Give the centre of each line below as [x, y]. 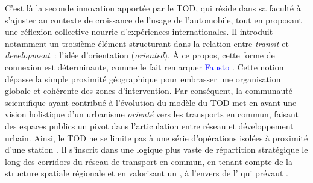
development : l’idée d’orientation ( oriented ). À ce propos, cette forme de [140, 55]
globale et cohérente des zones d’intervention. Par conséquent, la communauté [149, 91]
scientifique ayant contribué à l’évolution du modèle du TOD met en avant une [151, 102]
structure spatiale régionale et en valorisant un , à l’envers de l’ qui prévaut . [147, 173]
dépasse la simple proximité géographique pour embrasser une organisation [143, 79]
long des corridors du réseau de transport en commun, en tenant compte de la [149, 161]
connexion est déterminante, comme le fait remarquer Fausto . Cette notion [144, 67]
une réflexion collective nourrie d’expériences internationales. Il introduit [139, 32]
